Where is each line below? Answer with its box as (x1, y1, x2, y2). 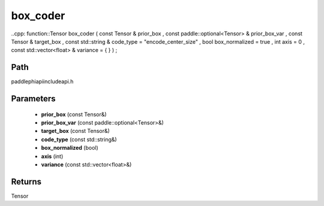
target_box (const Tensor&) (41, 128, 110, 135)
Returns (11, 177, 42, 187)
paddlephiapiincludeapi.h (11, 78, 74, 85)
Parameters (11, 93, 56, 104)
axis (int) (41, 153, 64, 160)
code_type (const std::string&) (41, 135, 117, 143)
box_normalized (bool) (41, 144, 98, 152)
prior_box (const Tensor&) (41, 111, 107, 118)
